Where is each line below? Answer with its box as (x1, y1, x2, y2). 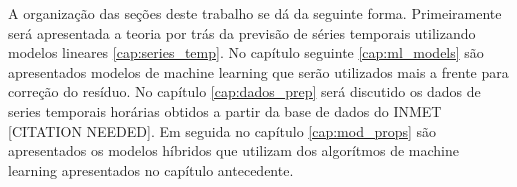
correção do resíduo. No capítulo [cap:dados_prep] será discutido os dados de (8, 81, 481, 102)
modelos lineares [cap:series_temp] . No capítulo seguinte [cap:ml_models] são (8, 42, 484, 63)
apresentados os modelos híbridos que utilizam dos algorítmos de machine (8, 140, 459, 161)
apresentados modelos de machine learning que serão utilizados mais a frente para (8, 61, 509, 82)
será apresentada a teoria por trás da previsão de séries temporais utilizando (8, 22, 476, 43)
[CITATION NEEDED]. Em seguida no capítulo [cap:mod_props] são (8, 120, 437, 141)
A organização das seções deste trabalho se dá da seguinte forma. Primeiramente (8, 3, 502, 23)
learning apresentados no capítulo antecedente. (8, 159, 294, 180)
